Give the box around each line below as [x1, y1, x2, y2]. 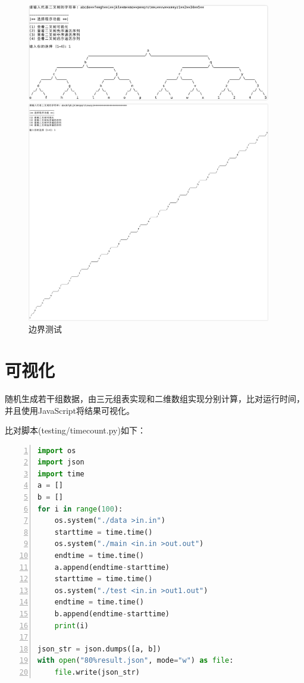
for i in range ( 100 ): [37, 504, 123, 513]
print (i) [54, 621, 89, 630]
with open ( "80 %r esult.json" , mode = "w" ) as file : [37, 656, 234, 665]
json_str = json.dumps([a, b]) [37, 644, 161, 653]
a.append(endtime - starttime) [54, 563, 170, 572]
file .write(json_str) [54, 668, 140, 676]
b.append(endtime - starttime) [54, 610, 170, 619]
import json [37, 458, 84, 467]
